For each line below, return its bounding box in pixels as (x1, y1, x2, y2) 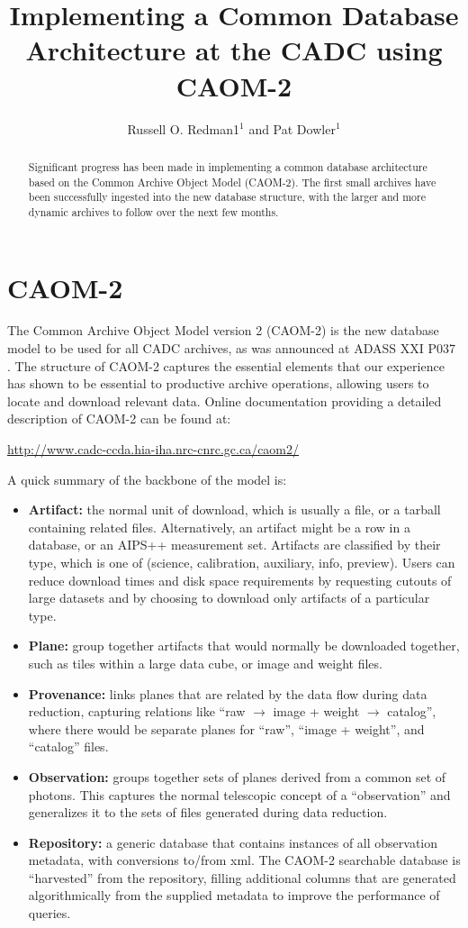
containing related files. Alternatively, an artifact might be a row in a (28, 517, 410, 536)
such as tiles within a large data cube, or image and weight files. (28, 653, 382, 672)
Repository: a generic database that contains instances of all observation (28, 832, 438, 851)
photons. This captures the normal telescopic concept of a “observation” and (28, 785, 451, 804)
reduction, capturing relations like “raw (28, 702, 246, 721)
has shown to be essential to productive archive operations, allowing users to (7, 374, 429, 393)
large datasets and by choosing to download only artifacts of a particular (28, 588, 430, 607)
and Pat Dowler (248, 119, 336, 138)
